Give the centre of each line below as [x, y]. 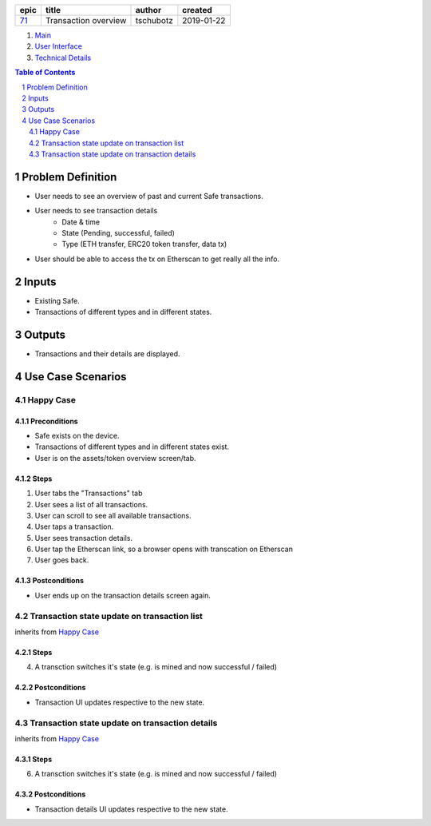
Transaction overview [86, 20]
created [198, 10]
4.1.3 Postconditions [49, 581]
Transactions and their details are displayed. [107, 353]
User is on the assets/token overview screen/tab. [115, 458]
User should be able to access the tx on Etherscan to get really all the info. [157, 259]
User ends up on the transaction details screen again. [123, 595]
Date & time [81, 222]
